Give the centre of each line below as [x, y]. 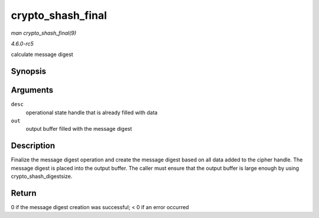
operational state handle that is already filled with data [92, 113]
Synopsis [29, 72]
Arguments [32, 90]
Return [24, 193]
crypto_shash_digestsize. [42, 176]
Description [33, 146]
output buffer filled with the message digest [79, 129]
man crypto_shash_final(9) [44, 33]
